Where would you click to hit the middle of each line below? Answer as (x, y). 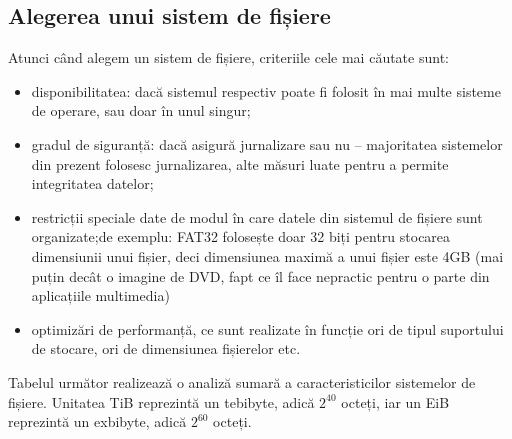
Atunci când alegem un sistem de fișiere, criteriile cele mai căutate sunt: (228, 57)
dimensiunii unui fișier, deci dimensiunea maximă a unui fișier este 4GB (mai (267, 255)
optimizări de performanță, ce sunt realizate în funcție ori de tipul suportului (267, 328)
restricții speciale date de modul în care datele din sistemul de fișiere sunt (257, 216)
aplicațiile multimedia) (100, 295)
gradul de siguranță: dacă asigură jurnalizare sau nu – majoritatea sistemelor (267, 143)
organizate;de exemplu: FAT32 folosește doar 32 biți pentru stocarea (241, 236)
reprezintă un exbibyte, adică (97, 421)
